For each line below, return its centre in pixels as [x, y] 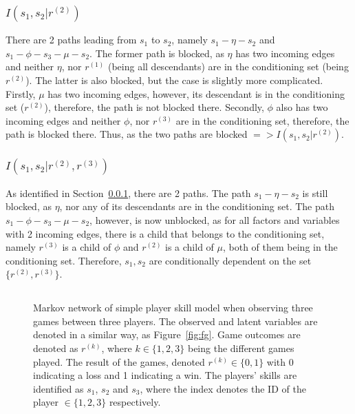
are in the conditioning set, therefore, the [262, 120]
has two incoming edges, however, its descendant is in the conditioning [196, 93]
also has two [302, 107]
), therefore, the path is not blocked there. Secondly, [154, 107]
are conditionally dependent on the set [230, 260]
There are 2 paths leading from [71, 40]
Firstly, [21, 93]
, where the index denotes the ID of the [223, 388]
